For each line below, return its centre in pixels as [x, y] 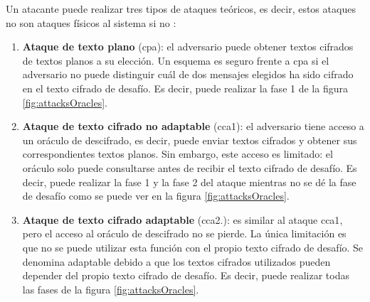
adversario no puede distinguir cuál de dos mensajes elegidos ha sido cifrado [188, 74]
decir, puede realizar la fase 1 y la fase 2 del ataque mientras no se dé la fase [189, 182]
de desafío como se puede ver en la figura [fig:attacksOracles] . [156, 196]
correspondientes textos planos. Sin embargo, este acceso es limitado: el [178, 154]
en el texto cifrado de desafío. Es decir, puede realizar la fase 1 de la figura [185, 88]
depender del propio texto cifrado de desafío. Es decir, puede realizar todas [186, 275]
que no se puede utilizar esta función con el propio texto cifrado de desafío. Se [193, 247]
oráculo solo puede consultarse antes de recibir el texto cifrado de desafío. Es [190, 167]
